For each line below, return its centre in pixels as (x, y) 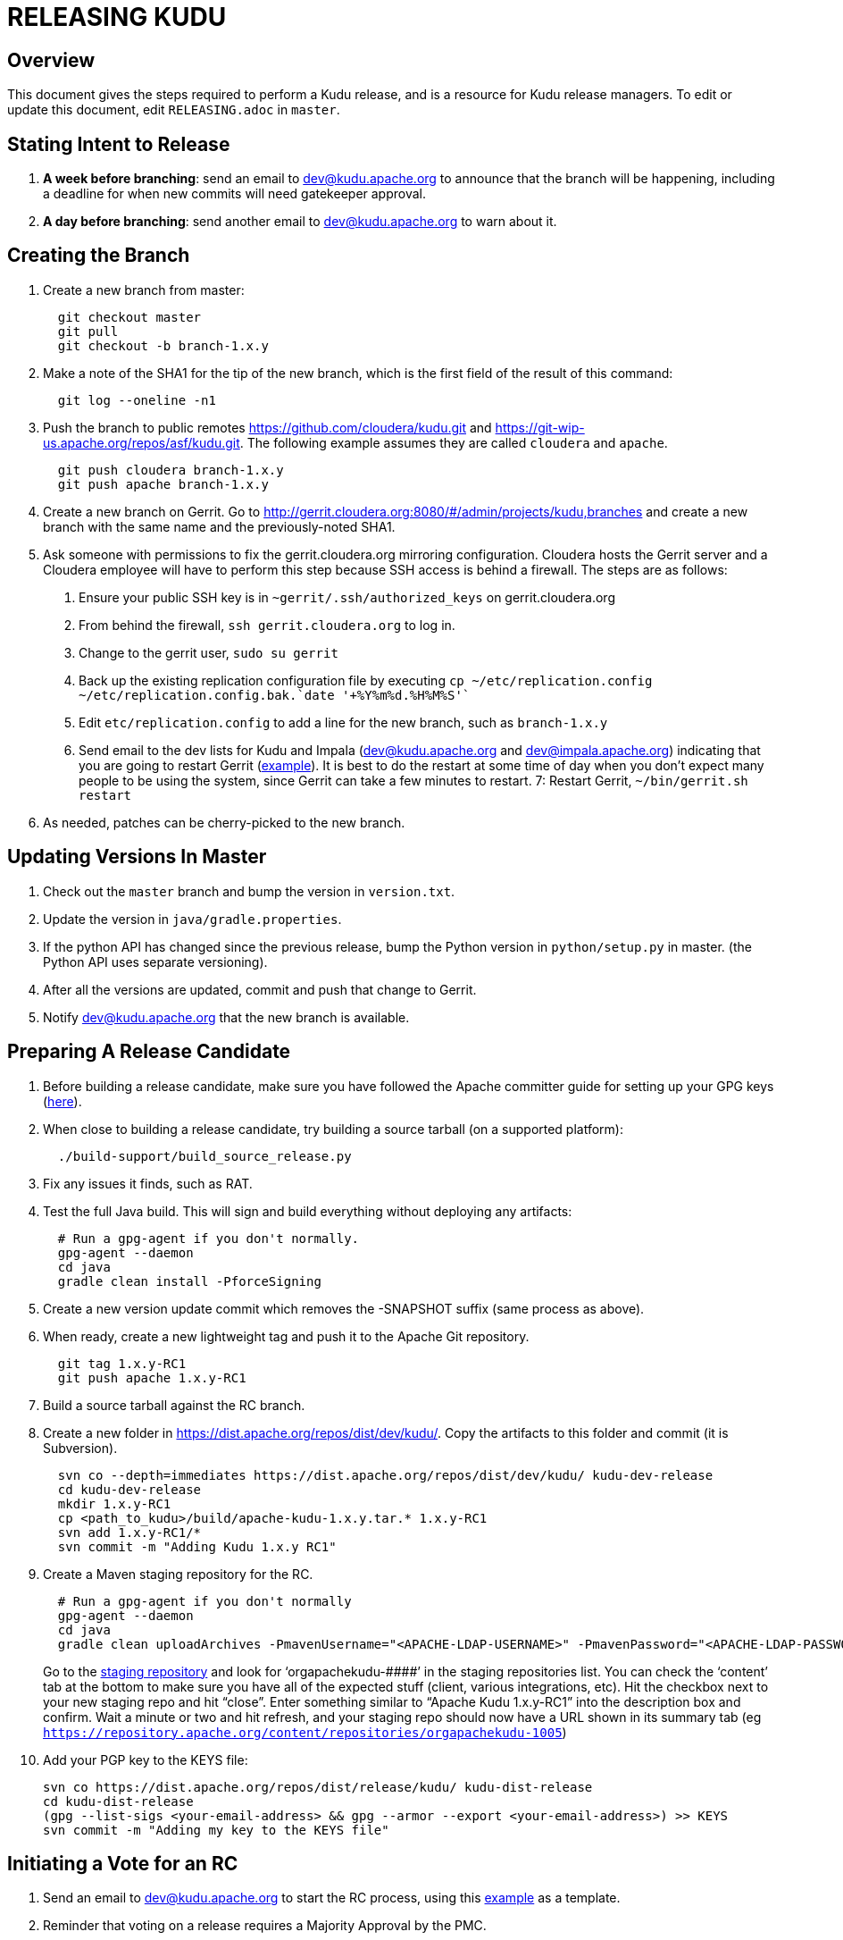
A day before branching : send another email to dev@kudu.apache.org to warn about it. (300, 222)
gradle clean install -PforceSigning (189, 1281)
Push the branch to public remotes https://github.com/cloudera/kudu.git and (267, 427)
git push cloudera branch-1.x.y (171, 470)
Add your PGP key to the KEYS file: (146, 1759)
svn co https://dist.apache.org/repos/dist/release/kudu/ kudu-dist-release (318, 1787)
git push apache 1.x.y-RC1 (152, 1377)
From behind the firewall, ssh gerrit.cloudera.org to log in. (267, 625)
